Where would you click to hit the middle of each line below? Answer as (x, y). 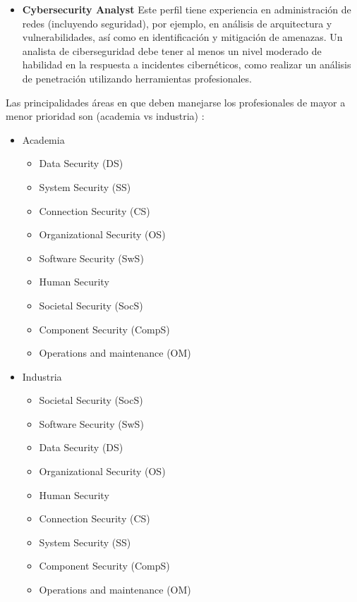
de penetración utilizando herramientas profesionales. (137, 78)
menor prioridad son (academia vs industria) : (105, 116)
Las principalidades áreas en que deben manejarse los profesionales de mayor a (176, 102)
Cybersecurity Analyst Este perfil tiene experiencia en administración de (187, 9)
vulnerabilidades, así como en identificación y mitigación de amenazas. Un (182, 37)
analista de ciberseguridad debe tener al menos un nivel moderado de (172, 50)
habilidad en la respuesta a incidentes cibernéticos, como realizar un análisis (187, 64)
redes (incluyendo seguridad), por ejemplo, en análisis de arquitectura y (177, 23)
